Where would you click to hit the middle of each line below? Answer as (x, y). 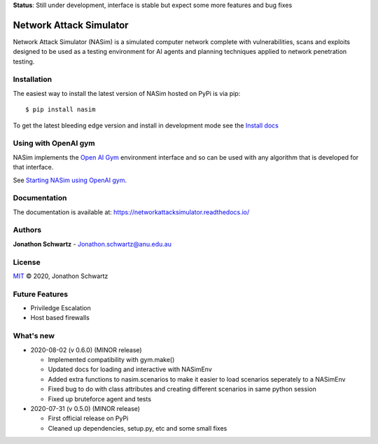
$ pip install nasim (61, 110)
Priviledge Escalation (61, 308)
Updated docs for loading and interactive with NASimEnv (130, 369)
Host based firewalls (60, 318)
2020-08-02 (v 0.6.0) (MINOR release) (86, 349)
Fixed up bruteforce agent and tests (100, 398)
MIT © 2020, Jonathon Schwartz (61, 276)
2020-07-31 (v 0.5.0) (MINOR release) (85, 408)
